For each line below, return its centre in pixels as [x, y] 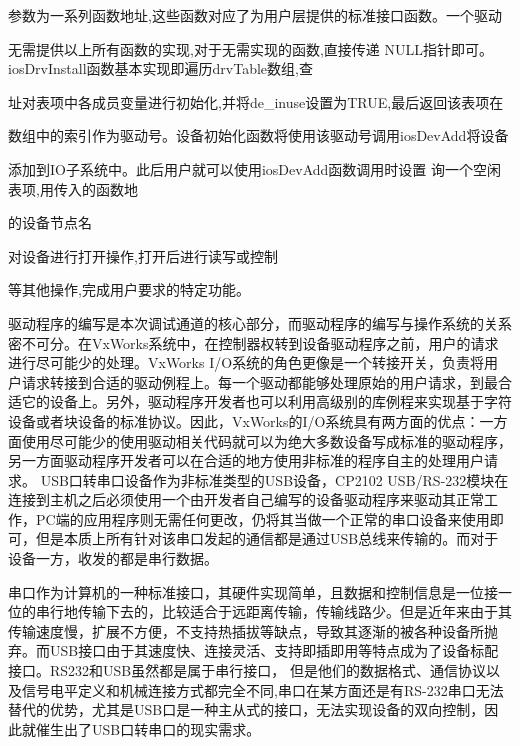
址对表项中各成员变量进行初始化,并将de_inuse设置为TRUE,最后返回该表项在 [256, 101]
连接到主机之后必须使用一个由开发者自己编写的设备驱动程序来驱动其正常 [246, 499]
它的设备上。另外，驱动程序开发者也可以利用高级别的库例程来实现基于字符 [266, 401]
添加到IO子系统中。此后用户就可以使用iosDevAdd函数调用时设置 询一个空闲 [254, 168]
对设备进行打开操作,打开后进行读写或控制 [143, 255]
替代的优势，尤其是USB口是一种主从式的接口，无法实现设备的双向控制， [246, 709]
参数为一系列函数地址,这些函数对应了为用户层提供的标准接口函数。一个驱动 [255, 15]
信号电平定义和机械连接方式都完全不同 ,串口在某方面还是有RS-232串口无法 [262, 689]
